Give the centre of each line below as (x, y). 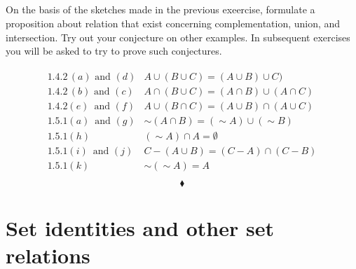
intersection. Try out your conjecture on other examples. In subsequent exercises (178, 37)
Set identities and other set (140, 228)
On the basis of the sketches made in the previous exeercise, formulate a (160, 9)
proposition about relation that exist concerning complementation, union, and (173, 23)
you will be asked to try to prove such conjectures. (114, 51)
